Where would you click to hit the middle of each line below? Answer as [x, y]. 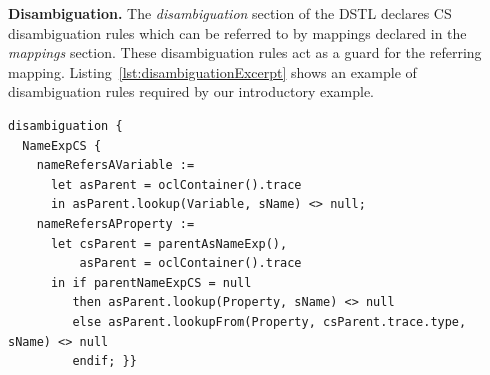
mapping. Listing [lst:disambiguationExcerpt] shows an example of [212, 71]
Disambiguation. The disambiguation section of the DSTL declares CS [230, 13]
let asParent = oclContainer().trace [176, 184]
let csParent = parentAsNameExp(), [169, 243]
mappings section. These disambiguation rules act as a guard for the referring [245, 52]
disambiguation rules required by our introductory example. [191, 91]
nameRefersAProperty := [115, 223]
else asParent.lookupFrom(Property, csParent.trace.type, [269, 321]
